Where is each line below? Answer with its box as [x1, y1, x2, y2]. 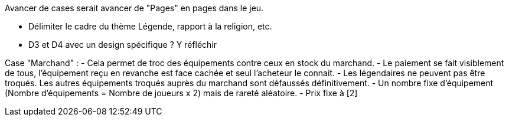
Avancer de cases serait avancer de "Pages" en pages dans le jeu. [5, 3, 264, 13]
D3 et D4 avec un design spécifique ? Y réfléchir [28, 40, 217, 50]
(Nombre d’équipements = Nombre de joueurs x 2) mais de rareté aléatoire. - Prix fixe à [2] [5, 88, 358, 98]
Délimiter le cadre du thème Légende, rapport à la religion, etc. [28, 21, 272, 31]
